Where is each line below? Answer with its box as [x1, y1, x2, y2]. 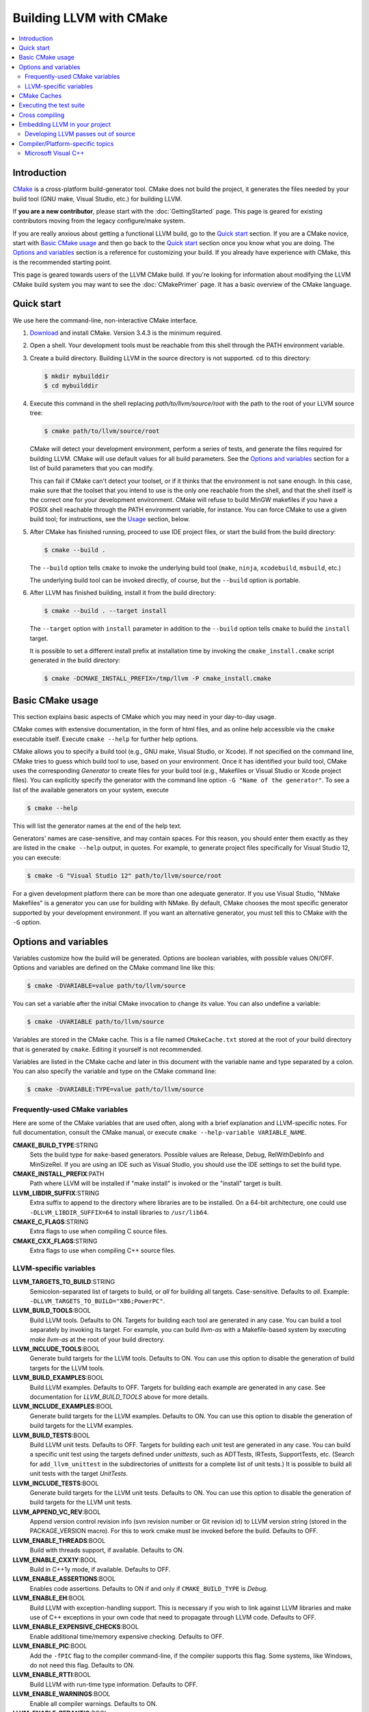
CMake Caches [18, 91, 62, 99]
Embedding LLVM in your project [18, 121, 111, 129]
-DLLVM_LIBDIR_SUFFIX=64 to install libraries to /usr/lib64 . [29, 1208, 209, 1216]
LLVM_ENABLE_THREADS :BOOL [12, 1536, 106, 1544]
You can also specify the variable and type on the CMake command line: [12, 1067, 217, 1075]
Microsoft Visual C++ [25, 149, 85, 158]
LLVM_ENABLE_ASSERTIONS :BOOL [12, 1575, 116, 1583]
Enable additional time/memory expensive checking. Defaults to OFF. [29, 1632, 225, 1640]
